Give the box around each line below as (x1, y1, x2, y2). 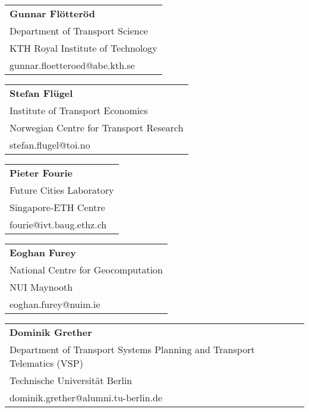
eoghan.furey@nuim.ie (10, 297, 100, 311)
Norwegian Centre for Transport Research (10, 121, 184, 134)
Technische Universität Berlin (10, 373, 133, 387)
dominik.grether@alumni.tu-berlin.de (10, 391, 163, 404)
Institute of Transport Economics (10, 103, 148, 117)
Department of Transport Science (10, 24, 148, 37)
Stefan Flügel (10, 86, 73, 100)
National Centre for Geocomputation (10, 263, 163, 276)
